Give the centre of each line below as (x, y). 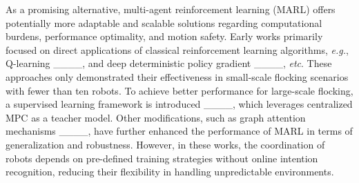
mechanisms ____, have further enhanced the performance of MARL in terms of (179, 131)
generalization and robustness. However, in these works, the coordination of (165, 144)
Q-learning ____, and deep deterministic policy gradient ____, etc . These (169, 63)
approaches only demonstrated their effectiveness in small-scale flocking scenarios (177, 76)
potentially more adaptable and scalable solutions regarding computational (164, 22)
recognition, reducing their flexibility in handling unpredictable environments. (170, 172)
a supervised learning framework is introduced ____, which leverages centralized (179, 104)
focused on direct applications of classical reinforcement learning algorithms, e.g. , (177, 49)
